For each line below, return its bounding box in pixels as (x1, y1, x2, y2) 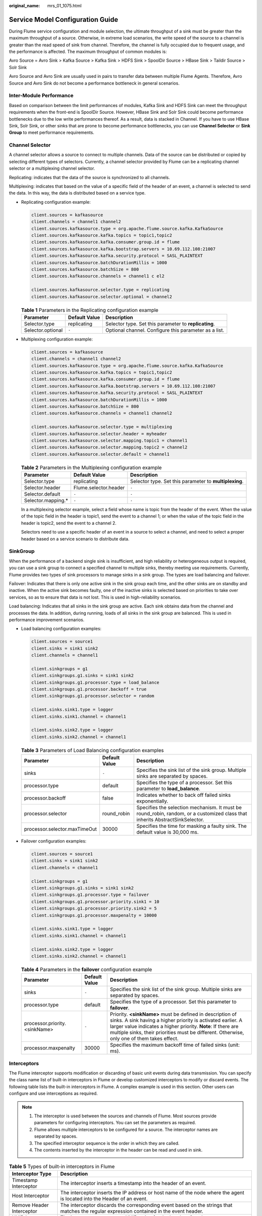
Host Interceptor (12, 1192, 49, 1199)
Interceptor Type (12, 1170, 52, 1177)
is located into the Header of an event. (60, 1195, 148, 1202)
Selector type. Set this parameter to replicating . (105, 320, 215, 327)
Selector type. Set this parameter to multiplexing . (130, 478, 244, 485)
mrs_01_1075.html (47, 3, 82, 8)
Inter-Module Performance (9, 92, 74, 99)
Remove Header (12, 1201, 49, 1208)
